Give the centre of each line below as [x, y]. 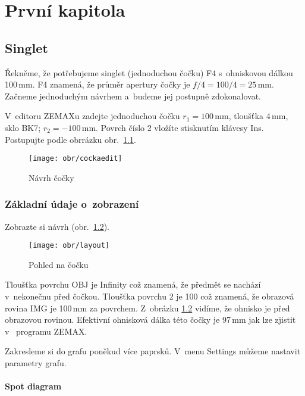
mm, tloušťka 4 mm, [251, 116]
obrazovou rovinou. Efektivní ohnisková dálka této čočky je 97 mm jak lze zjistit [150, 319]
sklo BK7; [23, 127]
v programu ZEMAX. [46, 331]
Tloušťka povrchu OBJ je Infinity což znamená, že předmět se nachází [133, 284]
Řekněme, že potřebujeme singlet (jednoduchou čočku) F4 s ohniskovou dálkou [149, 72]
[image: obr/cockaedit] [76, 159]
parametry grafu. [36, 363]
